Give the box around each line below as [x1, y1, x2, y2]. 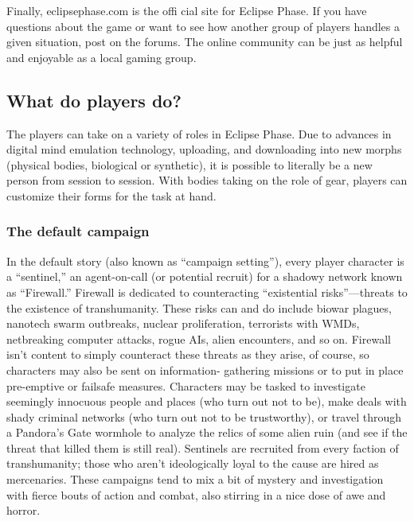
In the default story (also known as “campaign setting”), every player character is [6, 252, 404, 269]
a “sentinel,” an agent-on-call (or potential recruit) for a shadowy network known [6, 268, 403, 285]
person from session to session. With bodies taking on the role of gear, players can [6, 172, 408, 189]
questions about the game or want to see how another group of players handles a [6, 17, 400, 34]
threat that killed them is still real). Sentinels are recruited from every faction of [6, 439, 399, 456]
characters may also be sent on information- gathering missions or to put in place [6, 361, 404, 378]
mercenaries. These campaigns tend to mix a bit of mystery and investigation [6, 471, 384, 488]
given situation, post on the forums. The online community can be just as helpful [6, 33, 403, 50]
